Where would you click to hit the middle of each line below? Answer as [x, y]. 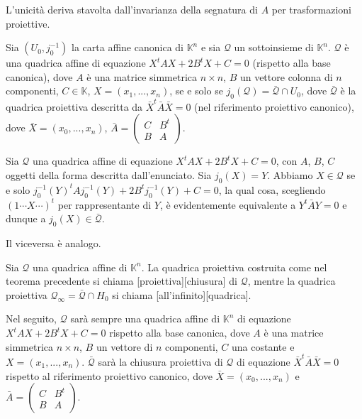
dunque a [26, 218]
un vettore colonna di [286, 76]
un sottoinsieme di [274, 47]
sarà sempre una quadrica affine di [145, 319]
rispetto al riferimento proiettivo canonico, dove [109, 375]
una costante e [263, 346]
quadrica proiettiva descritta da [74, 106]
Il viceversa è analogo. [53, 243]
